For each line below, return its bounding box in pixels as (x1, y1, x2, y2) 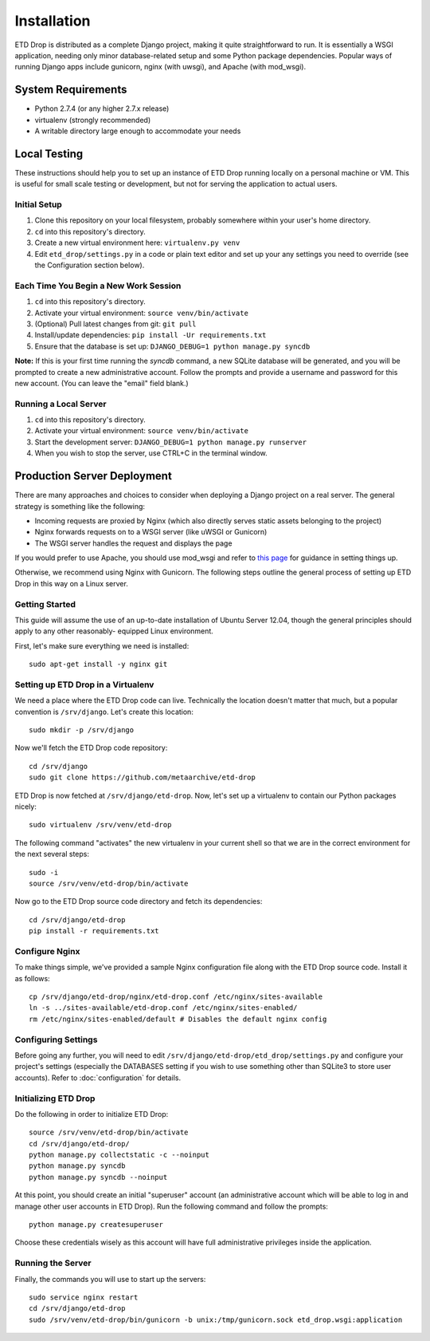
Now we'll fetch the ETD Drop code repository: (14, 743, 168, 753)
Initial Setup (14, 199, 63, 211)
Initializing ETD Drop (14, 1093, 96, 1104)
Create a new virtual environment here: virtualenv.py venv (34, 238, 240, 247)
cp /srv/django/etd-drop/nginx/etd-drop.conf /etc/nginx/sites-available (29, 992, 323, 1001)
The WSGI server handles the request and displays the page (34, 538, 233, 548)
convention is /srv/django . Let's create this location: (14, 707, 194, 716)
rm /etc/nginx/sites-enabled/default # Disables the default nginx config (29, 1014, 327, 1023)
